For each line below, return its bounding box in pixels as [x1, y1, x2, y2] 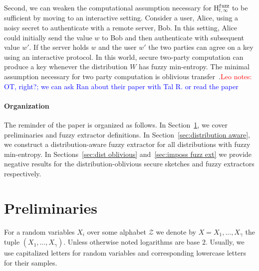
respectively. [4, 168, 41, 178]
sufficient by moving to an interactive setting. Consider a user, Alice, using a [4, 12, 239, 23]
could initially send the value [4, 32, 92, 42]
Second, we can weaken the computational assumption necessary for [4, 2, 212, 12]
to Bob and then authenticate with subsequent [102, 32, 245, 42]
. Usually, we [205, 237, 245, 247]
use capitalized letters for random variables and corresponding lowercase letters [4, 248, 246, 258]
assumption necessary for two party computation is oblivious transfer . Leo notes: [4, 71, 252, 82]
